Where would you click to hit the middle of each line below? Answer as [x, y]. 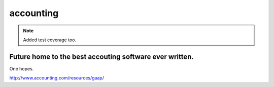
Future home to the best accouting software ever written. [101, 57]
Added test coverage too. [49, 40]
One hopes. [22, 68]
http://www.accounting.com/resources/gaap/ [57, 78]
